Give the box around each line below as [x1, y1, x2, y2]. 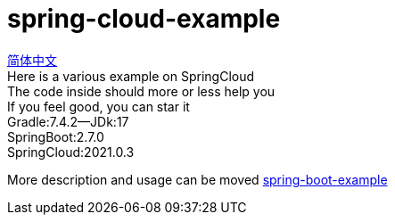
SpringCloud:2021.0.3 [7, 144, 135, 160]
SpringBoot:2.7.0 [7, 128, 104, 144]
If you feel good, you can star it [7, 98, 190, 114]
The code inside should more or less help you [7, 83, 276, 99]
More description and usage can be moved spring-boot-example [7, 171, 388, 187]
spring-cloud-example [7, 4, 281, 34]
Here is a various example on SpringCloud [7, 68, 255, 84]
